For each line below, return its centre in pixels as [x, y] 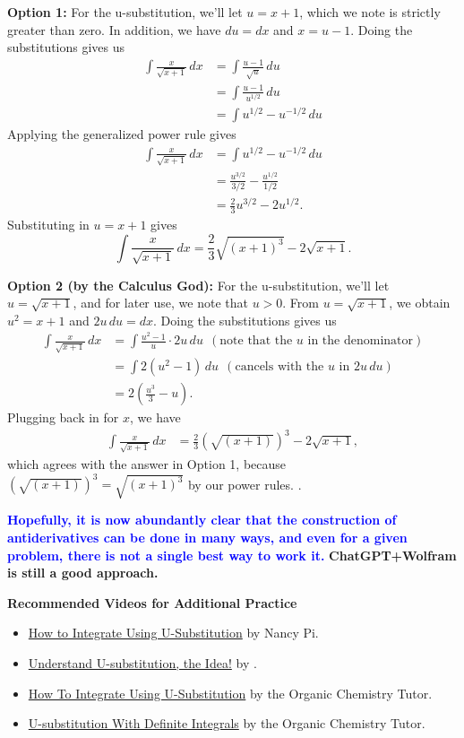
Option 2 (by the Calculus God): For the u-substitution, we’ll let [198, 285]
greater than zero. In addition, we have [114, 29]
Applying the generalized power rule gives [122, 134]
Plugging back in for [63, 417]
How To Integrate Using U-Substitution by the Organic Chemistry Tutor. [230, 693]
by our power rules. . [245, 484]
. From [301, 303]
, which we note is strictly [370, 12]
